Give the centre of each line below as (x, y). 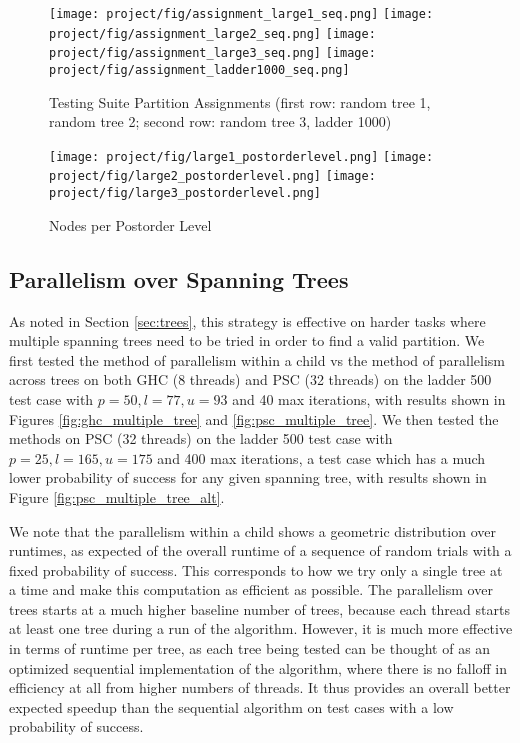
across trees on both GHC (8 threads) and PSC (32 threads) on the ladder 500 (250, 379)
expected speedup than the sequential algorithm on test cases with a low (231, 706)
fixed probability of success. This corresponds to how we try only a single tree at (256, 569)
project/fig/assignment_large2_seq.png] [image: (212, 33)
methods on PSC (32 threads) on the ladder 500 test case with (201, 438)
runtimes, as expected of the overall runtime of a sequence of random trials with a (260, 550)
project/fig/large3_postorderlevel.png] (185, 193)
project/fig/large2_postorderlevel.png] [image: (212, 176)
